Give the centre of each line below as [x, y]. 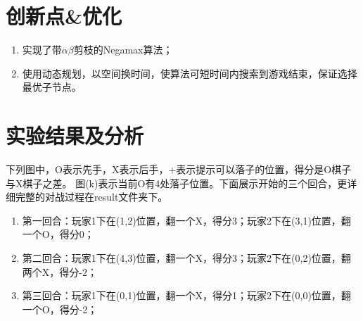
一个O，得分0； [58, 234]
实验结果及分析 [75, 136]
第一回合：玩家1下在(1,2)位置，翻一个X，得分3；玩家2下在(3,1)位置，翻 [186, 220]
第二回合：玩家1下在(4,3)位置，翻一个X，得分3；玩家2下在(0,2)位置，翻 [186, 258]
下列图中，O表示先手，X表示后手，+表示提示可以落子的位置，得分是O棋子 [179, 169]
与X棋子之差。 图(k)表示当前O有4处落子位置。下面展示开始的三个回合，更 [177, 183]
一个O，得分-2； [60, 309]
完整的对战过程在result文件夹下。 [91, 197]
